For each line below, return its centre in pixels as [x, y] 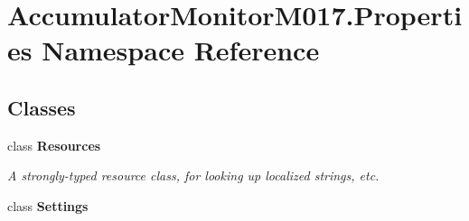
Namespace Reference [181, 50]
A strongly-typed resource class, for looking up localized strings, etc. [193, 175]
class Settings [48, 205]
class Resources [54, 145]
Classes [42, 107]
